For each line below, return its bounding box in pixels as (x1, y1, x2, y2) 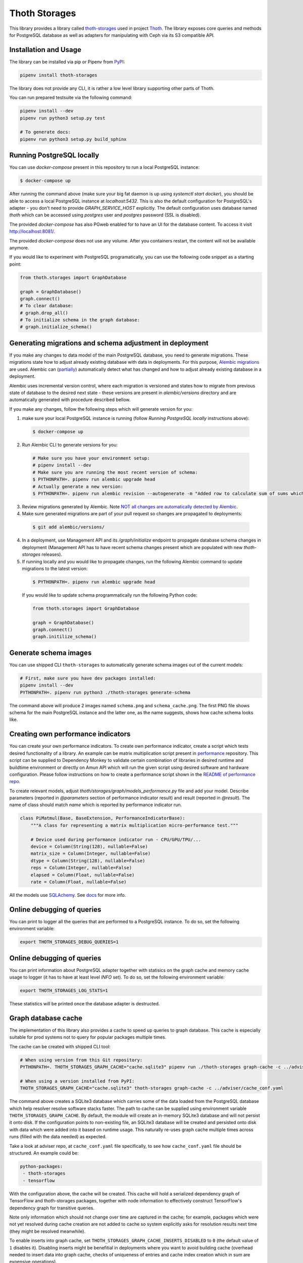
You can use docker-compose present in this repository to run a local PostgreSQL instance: (9, 164, 199, 170)
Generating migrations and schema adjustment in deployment (9, 338, 209, 347)
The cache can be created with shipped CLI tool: (9, 1043, 111, 1049)
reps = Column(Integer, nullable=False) (30, 865, 132, 871)
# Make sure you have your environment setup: (32, 455, 150, 461)
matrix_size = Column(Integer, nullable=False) (30, 851, 151, 856)
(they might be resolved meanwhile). (9, 1228, 86, 1234)
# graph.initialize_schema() (20, 324, 92, 330)
